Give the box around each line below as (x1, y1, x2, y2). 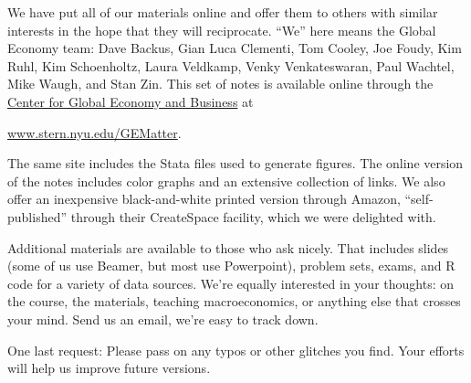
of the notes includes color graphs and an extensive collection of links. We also (7, 171, 445, 190)
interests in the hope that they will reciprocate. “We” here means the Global (7, 20, 436, 39)
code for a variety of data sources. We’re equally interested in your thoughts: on (7, 273, 454, 293)
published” (7, 207, 68, 226)
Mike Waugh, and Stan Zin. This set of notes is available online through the (7, 74, 434, 93)
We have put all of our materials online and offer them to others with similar (7, 3, 438, 21)
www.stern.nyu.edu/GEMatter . (7, 122, 182, 142)
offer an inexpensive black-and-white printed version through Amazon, (7, 189, 401, 208)
